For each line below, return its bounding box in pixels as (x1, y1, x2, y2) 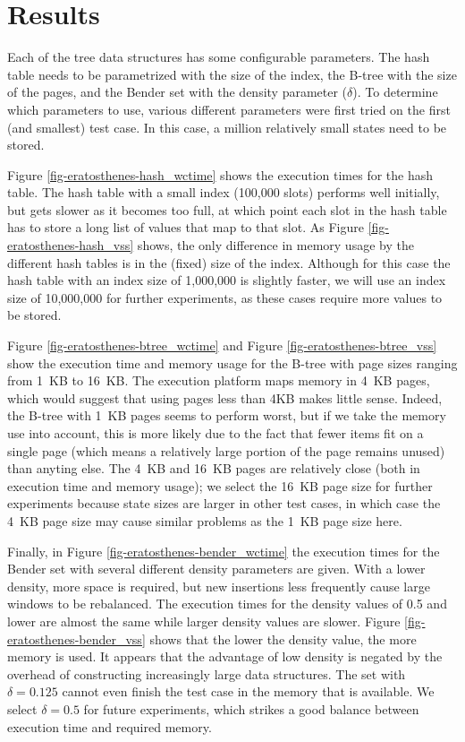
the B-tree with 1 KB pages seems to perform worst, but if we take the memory (7, 406, 446, 425)
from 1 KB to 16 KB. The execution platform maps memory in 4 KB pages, (7, 371, 430, 390)
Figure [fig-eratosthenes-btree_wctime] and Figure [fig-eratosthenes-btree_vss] (7, 336, 437, 355)
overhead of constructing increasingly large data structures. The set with (7, 664, 406, 683)
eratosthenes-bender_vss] (7, 629, 146, 648)
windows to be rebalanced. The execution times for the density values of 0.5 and (7, 594, 447, 613)
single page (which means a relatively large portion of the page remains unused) (7, 441, 445, 460)
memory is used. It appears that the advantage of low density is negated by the (7, 647, 443, 666)
